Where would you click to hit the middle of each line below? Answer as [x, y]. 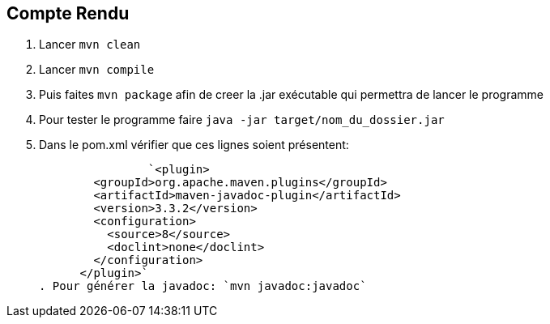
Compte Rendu [68, 13]
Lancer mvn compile [97, 70]
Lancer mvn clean [90, 45]
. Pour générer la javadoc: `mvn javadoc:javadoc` [203, 286]
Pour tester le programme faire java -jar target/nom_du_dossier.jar [242, 120]
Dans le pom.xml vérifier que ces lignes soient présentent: [194, 145]
